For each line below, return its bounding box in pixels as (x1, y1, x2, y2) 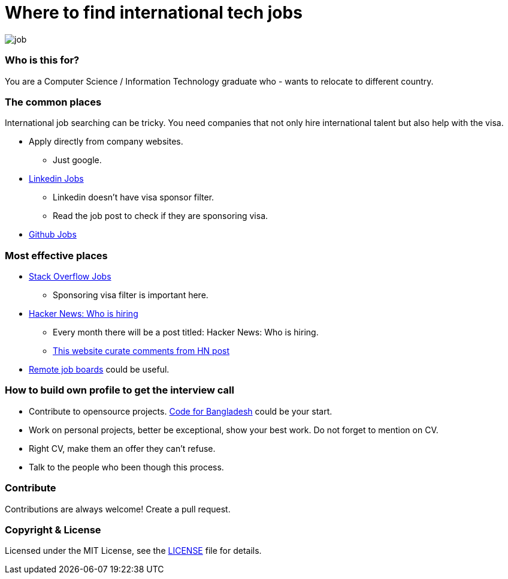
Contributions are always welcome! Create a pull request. (5, 503, 231, 514)
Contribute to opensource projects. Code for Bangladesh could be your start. (29, 406, 332, 416)
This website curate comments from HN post (53, 346, 230, 356)
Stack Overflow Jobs (29, 271, 111, 281)
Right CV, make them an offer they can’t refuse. (29, 443, 216, 454)
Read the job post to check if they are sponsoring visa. (53, 211, 268, 221)
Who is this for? (5, 54, 80, 67)
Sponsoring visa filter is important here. (53, 290, 208, 300)
